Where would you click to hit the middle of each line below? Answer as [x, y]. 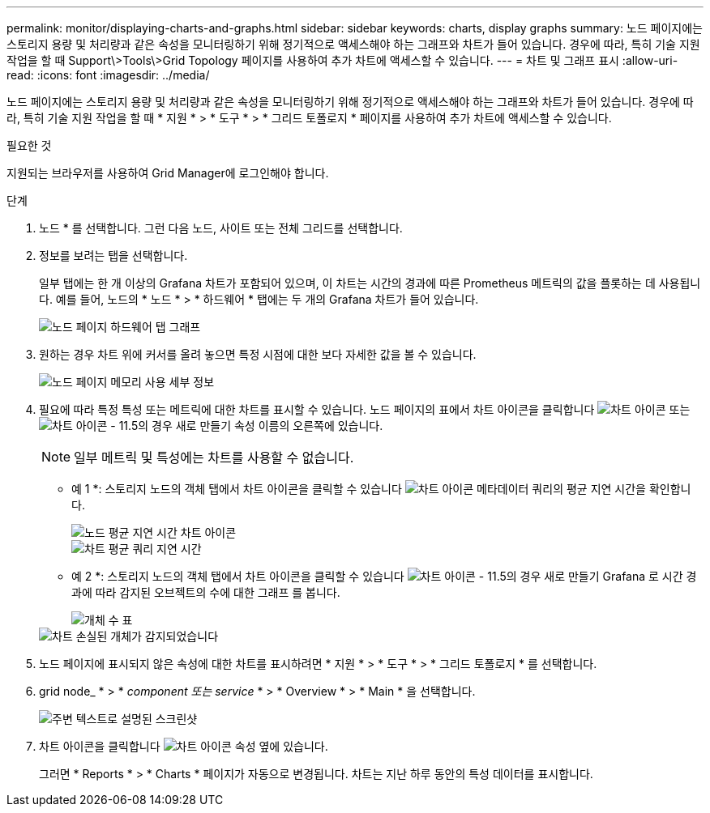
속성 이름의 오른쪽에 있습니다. [308, 426]
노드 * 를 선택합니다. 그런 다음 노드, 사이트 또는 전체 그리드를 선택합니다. [221, 228]
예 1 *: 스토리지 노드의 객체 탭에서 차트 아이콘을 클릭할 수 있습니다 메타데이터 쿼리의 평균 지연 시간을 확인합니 [381, 489]
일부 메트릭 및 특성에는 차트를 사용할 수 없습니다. [214, 458]
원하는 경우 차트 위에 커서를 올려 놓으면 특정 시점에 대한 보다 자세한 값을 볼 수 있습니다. [258, 354]
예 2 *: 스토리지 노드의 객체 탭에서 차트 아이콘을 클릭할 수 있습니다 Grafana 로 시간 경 [384, 576]
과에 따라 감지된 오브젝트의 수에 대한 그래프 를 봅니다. [206, 592]
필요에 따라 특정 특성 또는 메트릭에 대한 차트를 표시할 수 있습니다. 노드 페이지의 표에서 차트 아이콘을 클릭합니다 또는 [365, 409]
